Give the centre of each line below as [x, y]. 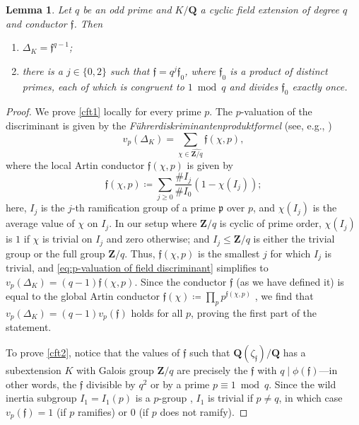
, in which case [311, 398]
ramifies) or [102, 411]
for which [290, 253]
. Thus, [140, 253]
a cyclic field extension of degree [270, 9]
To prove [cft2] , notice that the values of [93, 353]
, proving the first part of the [254, 313]
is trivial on [67, 239]
